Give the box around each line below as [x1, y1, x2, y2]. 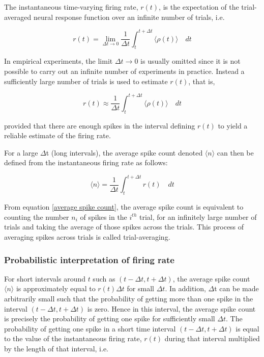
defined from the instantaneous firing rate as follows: [4, 157, 168, 168]
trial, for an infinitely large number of [139, 211, 257, 222]
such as [93, 273, 115, 284]
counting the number [4, 211, 69, 222]
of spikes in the [80, 211, 127, 222]
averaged [4, 11, 32, 22]
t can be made [214, 283, 259, 294]
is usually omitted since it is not [140, 56, 241, 66]
